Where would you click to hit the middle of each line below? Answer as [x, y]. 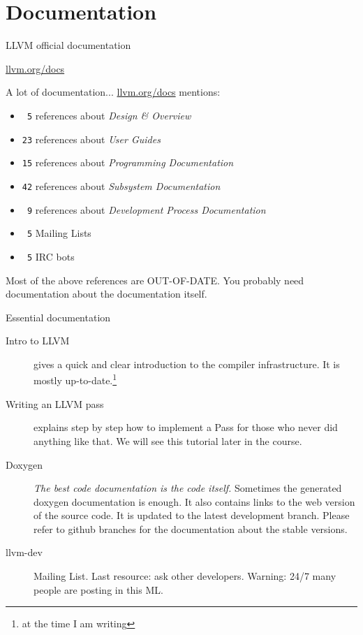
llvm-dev [24, 552]
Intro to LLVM [38, 341]
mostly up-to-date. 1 [75, 379]
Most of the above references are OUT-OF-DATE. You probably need [155, 280]
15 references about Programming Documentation [128, 162]
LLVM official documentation [68, 45]
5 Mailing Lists [59, 233]
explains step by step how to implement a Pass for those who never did [186, 427]
